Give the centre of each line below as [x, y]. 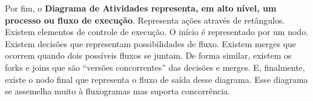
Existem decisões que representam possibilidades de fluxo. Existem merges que [151, 43]
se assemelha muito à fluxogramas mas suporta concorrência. [117, 91]
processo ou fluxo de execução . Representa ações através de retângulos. [145, 20]
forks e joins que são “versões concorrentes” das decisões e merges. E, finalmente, [155, 67]
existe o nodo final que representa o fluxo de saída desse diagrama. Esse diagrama [156, 79]
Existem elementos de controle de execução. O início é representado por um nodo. [157, 32]
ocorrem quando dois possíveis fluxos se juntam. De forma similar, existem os [148, 55]
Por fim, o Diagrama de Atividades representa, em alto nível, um [141, 8]
